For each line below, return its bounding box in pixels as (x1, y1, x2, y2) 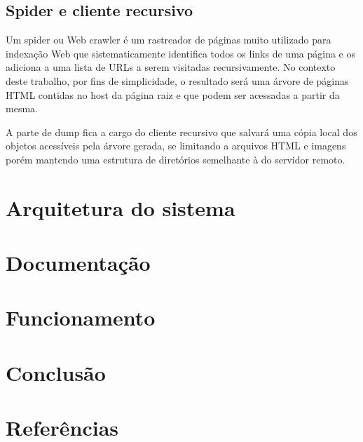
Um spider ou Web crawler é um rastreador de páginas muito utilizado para (6, 32, 331, 47)
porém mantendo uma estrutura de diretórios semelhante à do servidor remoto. (6, 152, 345, 166)
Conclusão (6, 358, 106, 387)
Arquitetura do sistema (6, 193, 235, 222)
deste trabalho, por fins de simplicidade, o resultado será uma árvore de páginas (6, 73, 349, 88)
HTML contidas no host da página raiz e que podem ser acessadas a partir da (6, 87, 340, 102)
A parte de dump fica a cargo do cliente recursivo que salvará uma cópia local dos (6, 124, 357, 139)
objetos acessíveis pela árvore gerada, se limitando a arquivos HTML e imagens (6, 138, 346, 153)
